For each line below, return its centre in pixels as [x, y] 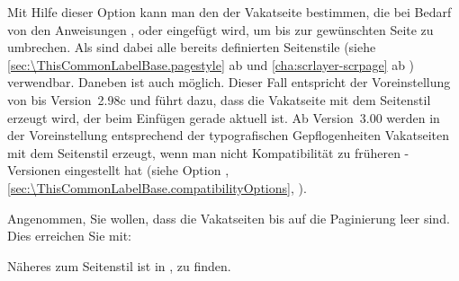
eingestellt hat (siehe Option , [147, 170]
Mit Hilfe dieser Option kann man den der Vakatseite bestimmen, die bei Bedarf [229, 12]
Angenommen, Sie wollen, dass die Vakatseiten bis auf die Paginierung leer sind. [229, 218]
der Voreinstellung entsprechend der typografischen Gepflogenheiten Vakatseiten [229, 135]
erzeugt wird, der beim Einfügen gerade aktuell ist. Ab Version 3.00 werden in [224, 117]
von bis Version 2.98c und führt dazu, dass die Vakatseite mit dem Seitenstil [219, 99]
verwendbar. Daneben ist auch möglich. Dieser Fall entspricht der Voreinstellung [229, 82]
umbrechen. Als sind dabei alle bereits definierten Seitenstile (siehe [192, 47]
